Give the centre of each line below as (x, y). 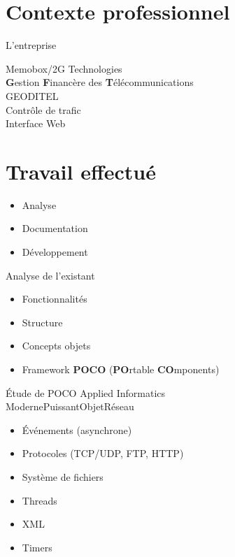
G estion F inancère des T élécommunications (100, 82)
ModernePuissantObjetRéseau (70, 406)
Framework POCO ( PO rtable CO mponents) (121, 369)
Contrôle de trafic (43, 109)
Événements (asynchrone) (77, 429)
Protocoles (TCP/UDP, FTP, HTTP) (103, 453)
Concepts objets (56, 346)
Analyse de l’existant (50, 275)
